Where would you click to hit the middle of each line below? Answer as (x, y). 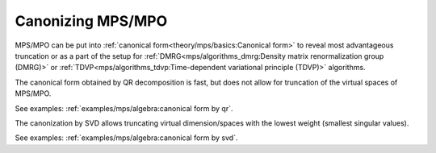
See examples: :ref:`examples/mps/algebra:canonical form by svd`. (126, 138)
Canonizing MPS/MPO (91, 21)
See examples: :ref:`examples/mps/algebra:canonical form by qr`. (124, 108)
